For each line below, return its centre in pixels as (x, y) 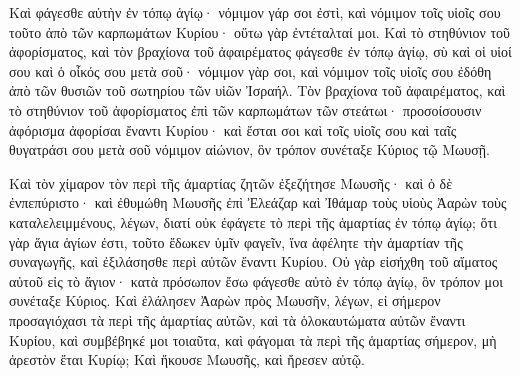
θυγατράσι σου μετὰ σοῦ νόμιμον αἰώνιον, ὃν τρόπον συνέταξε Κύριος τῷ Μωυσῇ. (249, 149)
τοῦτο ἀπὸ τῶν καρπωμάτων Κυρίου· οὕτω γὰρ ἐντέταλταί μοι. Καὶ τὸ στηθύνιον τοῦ (260, 31)
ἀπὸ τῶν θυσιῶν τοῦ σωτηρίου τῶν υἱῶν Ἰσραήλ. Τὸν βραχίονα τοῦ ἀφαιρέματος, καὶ (257, 90)
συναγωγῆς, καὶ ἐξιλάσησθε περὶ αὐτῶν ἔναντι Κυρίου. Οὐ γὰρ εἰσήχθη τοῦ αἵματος (253, 261)
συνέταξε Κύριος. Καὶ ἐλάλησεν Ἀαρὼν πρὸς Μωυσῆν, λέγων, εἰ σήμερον (225, 300)
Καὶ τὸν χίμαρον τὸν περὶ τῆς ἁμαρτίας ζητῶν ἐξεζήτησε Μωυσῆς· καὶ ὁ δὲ (231, 182)
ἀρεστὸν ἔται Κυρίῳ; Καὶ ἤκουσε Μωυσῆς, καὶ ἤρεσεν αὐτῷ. (187, 359)
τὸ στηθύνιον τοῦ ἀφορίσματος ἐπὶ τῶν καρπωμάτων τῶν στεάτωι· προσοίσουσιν (245, 109)
